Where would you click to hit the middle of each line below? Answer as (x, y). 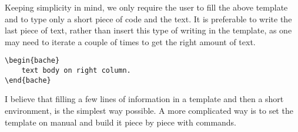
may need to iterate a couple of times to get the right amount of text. (130, 41)
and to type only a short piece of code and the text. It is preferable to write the (148, 18)
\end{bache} (28, 80)
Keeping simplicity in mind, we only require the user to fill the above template (146, 7)
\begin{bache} (32, 61)
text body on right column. (76, 71)
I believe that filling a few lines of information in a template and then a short (144, 99)
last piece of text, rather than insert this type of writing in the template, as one (148, 30)
